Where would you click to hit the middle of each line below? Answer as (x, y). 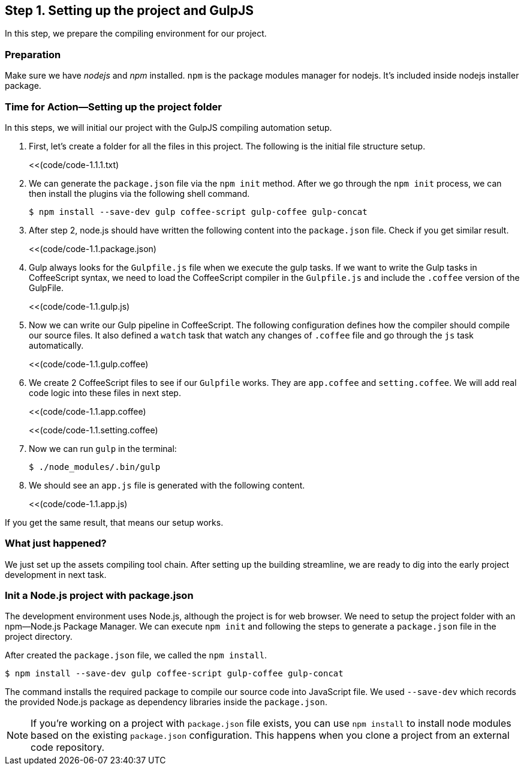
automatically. (56, 345)
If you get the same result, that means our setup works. (114, 522)
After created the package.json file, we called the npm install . (136, 655)
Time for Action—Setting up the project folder (114, 107)
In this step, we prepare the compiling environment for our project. (136, 34)
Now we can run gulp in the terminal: (103, 448)
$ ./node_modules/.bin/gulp (95, 467)
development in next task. (56, 574)
